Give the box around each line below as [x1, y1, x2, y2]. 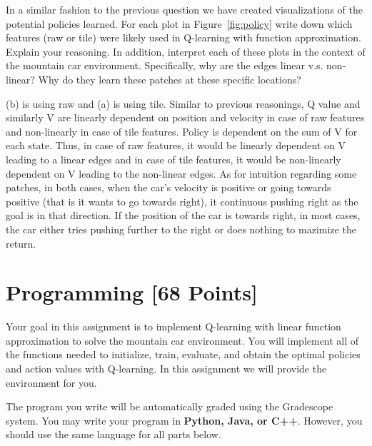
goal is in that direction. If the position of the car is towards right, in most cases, [6, 208, 361, 223]
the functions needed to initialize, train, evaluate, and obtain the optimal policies [6, 347, 361, 362]
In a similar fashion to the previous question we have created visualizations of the [6, 2, 363, 16]
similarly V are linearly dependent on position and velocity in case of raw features [6, 110, 365, 125]
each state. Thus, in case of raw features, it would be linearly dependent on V [6, 138, 346, 153]
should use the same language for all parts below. [6, 427, 221, 442]
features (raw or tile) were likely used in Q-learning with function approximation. [6, 30, 361, 45]
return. [6, 235, 36, 250]
